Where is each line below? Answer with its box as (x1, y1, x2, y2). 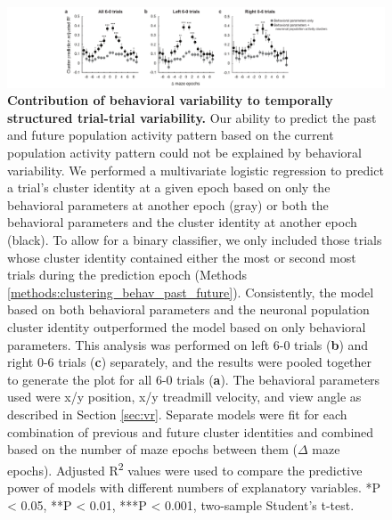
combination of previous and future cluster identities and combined (7, 422, 374, 441)
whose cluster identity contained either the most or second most (7, 248, 356, 266)
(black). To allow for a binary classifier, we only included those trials (7, 231, 382, 249)
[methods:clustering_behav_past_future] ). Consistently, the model (7, 282, 374, 301)
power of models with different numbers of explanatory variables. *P (7, 477, 381, 496)
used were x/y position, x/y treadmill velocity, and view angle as (7, 387, 362, 406)
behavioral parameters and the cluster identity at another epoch (7, 213, 357, 232)
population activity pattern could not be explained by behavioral (7, 143, 362, 162)
